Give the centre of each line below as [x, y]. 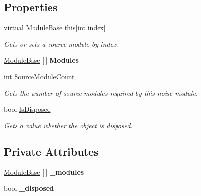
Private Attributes [51, 151]
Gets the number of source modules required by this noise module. [101, 92]
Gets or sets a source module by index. [61, 43]
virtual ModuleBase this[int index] [55, 27]
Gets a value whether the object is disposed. [68, 125]
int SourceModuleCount [39, 76]
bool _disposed [29, 188]
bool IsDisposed [27, 109]
